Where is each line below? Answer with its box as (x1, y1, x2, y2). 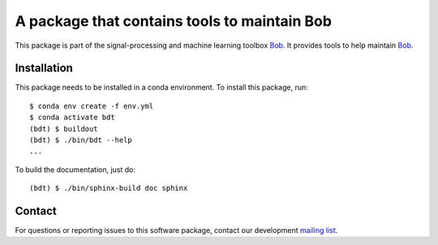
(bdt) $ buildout (29, 124, 98, 133)
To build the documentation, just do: (15, 164, 136, 174)
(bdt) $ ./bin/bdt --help (29, 136, 133, 145)
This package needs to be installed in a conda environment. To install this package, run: (15, 82, 308, 92)
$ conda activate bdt (29, 113, 115, 122)
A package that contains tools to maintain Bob (15, 12, 333, 30)
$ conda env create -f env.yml (29, 101, 154, 111)
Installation (15, 61, 73, 75)
